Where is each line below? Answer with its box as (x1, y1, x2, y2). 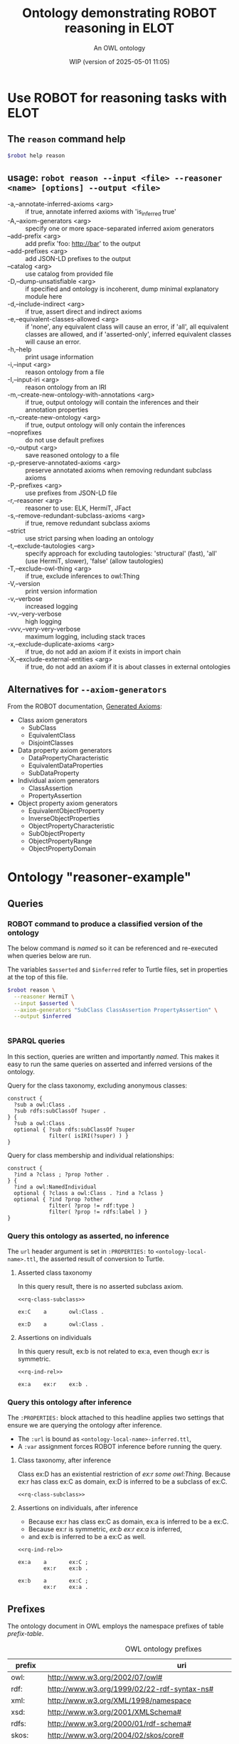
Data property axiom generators (17, 746, 112, 755)
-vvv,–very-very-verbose (7, 624, 81, 634)
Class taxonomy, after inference (17, 1456, 112, 1464)
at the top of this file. (7, 972, 68, 981)
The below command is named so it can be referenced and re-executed (7, 944, 218, 952)
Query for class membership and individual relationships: (7, 1151, 174, 1159)
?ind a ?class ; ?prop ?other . (14, 1171, 110, 1178)
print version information (25, 587, 97, 595)
